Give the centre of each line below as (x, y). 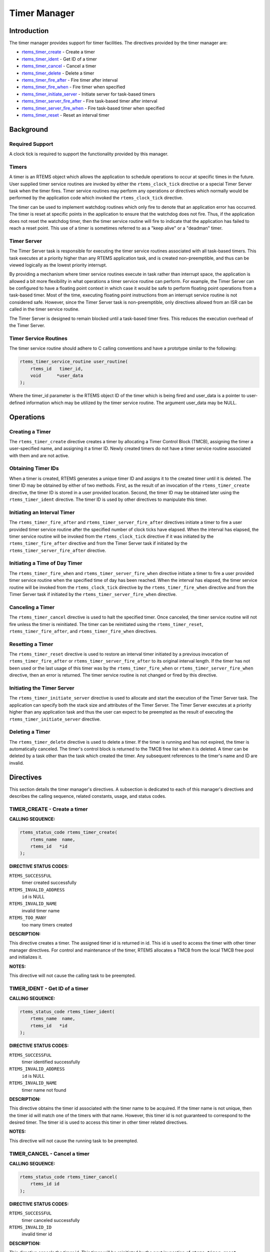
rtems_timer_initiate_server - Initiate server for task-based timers (88, 94)
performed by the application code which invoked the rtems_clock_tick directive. (96, 198)
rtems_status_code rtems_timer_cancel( (68, 1177)
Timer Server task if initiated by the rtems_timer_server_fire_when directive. (93, 594)
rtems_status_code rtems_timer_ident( (67, 1012)
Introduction (29, 31)
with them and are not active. (39, 455)
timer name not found (44, 1090)
